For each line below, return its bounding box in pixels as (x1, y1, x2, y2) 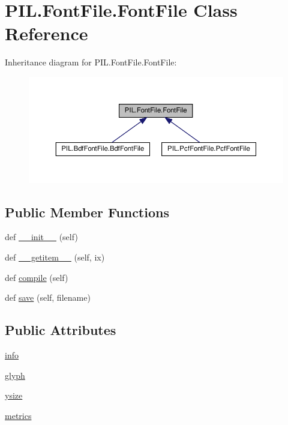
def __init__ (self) (5, 231, 78, 243)
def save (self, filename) (5, 291, 91, 304)
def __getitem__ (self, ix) (5, 250, 105, 263)
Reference (5, 21, 88, 46)
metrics (5, 409, 32, 421)
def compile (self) (5, 271, 68, 283)
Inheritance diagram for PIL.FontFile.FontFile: (5, 56, 177, 68)
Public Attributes (5, 321, 116, 339)
